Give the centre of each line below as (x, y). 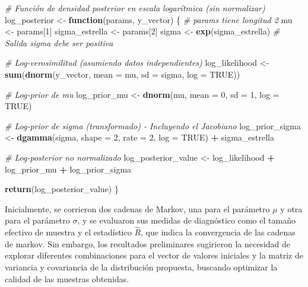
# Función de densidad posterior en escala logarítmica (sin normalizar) (135, 8)
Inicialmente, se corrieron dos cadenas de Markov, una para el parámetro (137, 208)
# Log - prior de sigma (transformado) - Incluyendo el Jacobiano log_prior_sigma (153, 125)
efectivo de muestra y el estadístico (68, 232)
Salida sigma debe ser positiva (59, 42)
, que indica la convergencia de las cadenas (218, 232)
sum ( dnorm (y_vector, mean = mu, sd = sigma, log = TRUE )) (123, 74)
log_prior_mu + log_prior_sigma (68, 169)
